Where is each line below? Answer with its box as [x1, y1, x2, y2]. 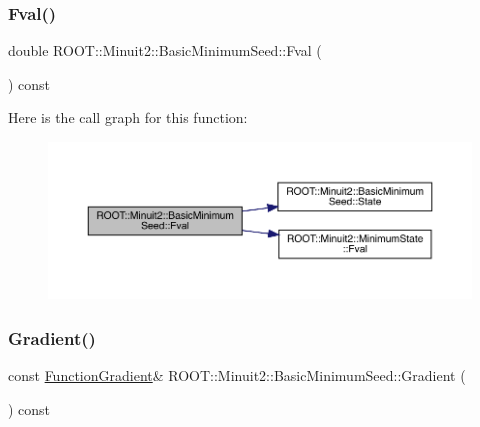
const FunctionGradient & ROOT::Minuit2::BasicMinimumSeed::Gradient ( [8, 365, 466, 386]
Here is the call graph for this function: [8, 107, 248, 128]
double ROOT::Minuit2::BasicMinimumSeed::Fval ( [8, 40, 322, 61]
